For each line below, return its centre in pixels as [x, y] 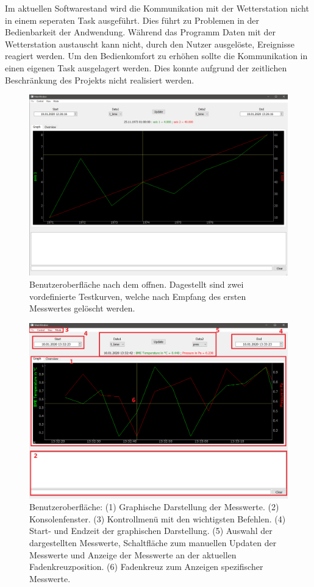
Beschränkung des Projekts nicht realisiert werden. [100, 80]
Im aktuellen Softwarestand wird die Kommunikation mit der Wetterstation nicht [157, 8]
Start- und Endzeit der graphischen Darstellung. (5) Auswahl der [151, 531]
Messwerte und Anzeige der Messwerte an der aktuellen [133, 554]
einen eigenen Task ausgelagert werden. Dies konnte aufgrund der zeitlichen [146, 67]
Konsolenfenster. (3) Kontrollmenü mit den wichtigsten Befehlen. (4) [158, 518]
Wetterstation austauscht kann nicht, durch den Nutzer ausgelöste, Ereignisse [150, 44]
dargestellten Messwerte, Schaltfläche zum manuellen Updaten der [153, 542]
